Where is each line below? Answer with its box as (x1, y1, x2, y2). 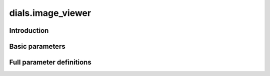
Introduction (9, 26, 49, 35)
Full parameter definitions (9, 58, 92, 67)
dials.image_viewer (9, 7, 91, 18)
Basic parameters (9, 42, 65, 51)
